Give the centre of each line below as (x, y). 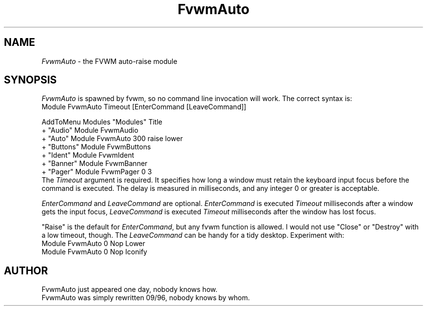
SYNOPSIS (30, 80)
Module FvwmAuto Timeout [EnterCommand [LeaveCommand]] (144, 107)
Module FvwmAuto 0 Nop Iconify (94, 252)
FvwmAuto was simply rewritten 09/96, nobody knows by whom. (146, 298)
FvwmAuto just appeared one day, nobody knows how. (129, 289)
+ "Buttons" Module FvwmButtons (96, 147)
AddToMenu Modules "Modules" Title (102, 122)
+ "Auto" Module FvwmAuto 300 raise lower (112, 139)
